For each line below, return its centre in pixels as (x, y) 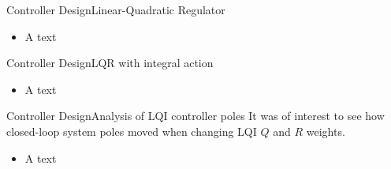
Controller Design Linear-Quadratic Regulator (116, 9)
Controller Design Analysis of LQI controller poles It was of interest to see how (195, 116)
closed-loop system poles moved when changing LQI (132, 131)
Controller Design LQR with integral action (110, 63)
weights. (326, 131)
